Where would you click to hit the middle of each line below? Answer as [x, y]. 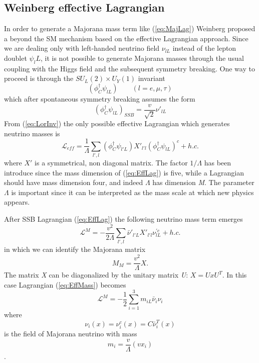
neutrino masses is [32, 133]
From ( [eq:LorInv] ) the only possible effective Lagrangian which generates [117, 123]
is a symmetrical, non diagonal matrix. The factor [111, 162]
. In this [234, 275]
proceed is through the [39, 78]
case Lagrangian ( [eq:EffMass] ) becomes [65, 284]
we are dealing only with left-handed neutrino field [82, 48]
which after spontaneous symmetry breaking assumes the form [100, 98]
